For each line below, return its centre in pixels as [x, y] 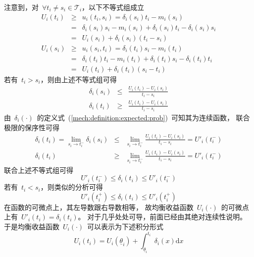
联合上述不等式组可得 [39, 170]
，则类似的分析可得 [72, 187]
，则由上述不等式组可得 [78, 79]
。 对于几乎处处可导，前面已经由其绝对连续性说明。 [162, 217]
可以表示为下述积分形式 [126, 226]
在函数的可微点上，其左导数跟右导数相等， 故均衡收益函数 [99, 207]
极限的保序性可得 [32, 127]
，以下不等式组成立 [113, 7]
